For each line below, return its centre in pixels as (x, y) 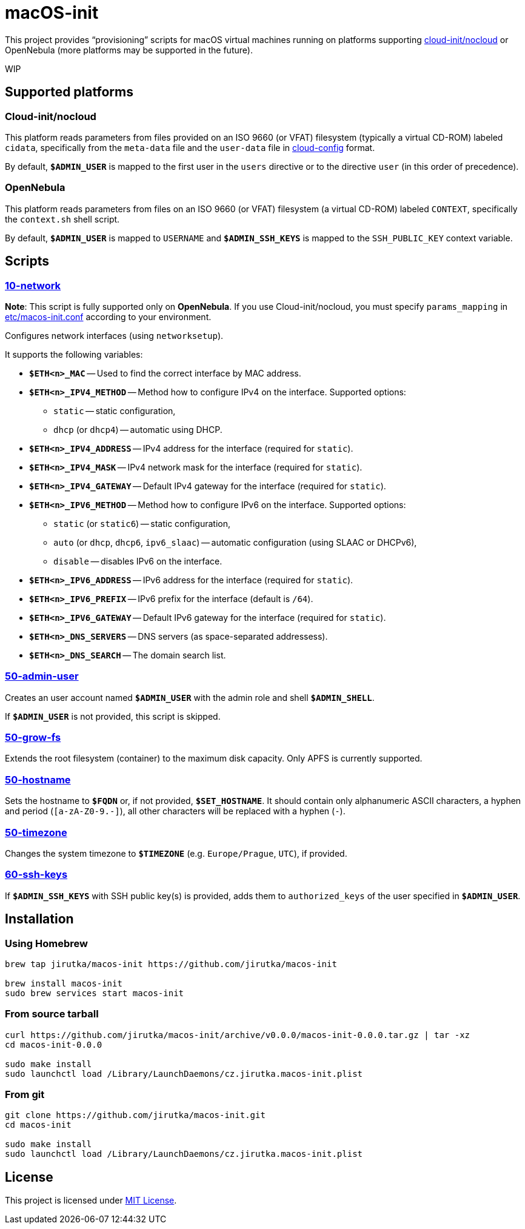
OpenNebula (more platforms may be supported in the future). (129, 50)
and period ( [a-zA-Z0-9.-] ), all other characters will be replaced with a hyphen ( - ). (175, 811)
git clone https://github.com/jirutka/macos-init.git (135, 1115)
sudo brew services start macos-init (95, 993)
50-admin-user (42, 676)
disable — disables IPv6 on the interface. (138, 561)
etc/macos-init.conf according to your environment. (108, 316)
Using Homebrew (46, 943)
